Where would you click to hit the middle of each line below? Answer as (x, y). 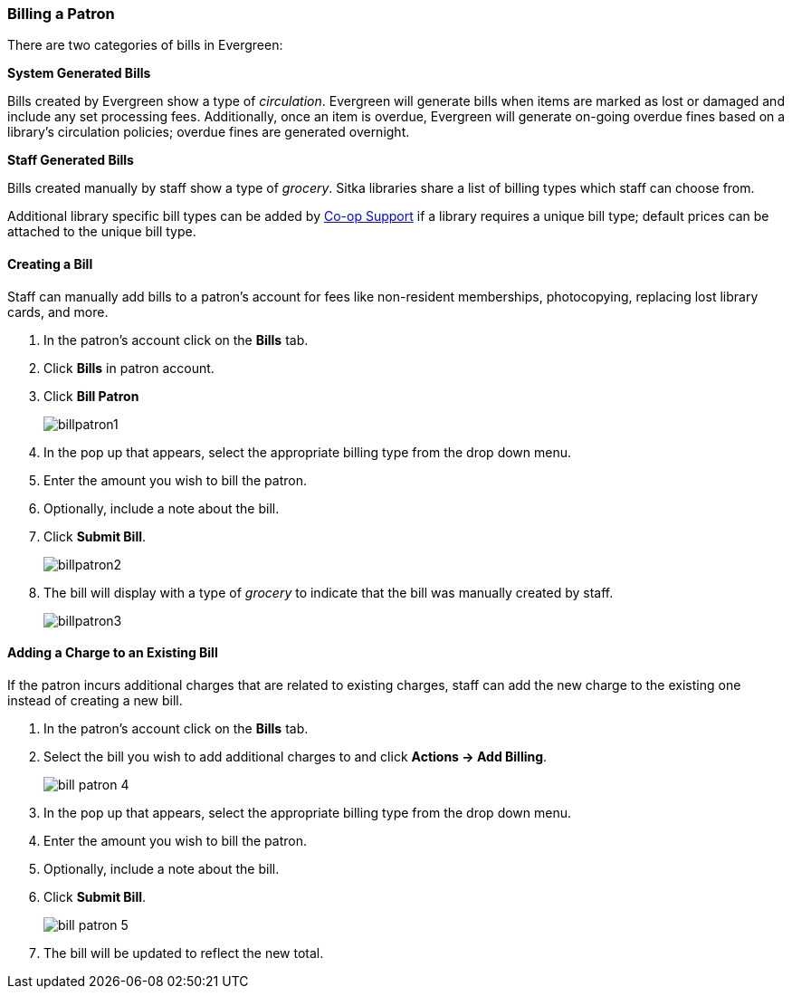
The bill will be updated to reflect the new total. (184, 953)
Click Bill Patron (91, 396)
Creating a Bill (50, 263)
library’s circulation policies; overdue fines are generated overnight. (209, 132)
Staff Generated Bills (71, 160)
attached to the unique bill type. (102, 232)
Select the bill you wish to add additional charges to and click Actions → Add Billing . (296, 756)
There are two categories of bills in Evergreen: (145, 45)
